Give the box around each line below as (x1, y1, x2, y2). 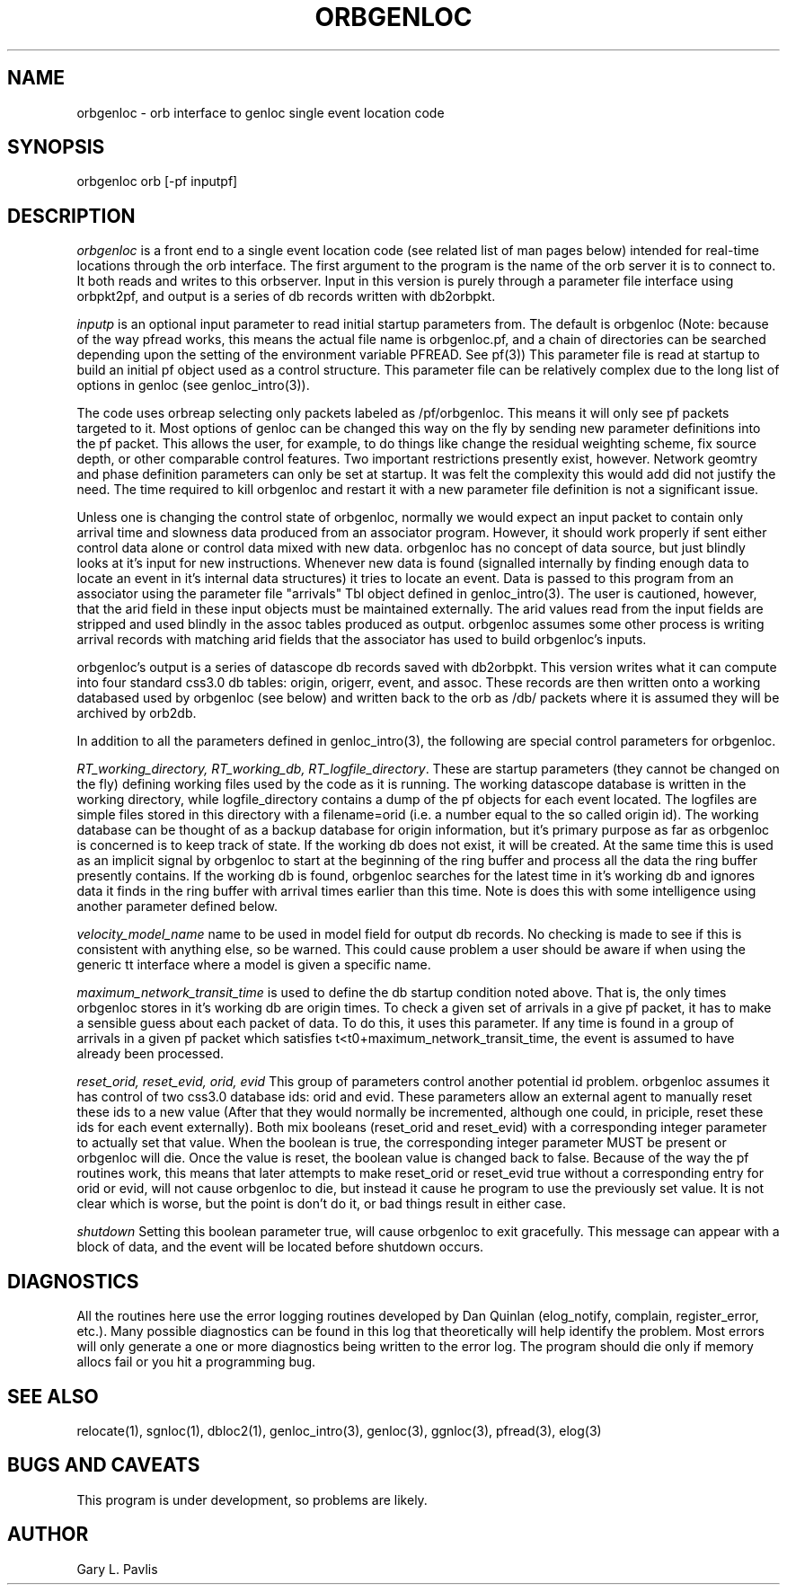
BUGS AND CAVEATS (7, 1454, 200, 1477)
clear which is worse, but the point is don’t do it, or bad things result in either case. (76, 1196, 567, 1212)
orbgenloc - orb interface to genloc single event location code (76, 104, 445, 120)
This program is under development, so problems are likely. (76, 1491, 428, 1508)
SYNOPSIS (7, 136, 105, 159)
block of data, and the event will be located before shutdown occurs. (76, 1239, 484, 1255)
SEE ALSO (7, 1384, 99, 1408)
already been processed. (76, 1046, 225, 1062)
